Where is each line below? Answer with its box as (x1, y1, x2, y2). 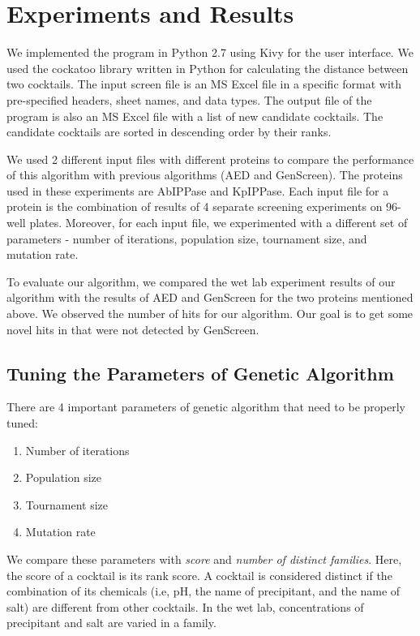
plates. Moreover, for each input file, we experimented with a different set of (29, 214, 408, 231)
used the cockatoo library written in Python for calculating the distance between (6, 59, 409, 76)
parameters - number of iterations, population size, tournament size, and (6, 230, 367, 247)
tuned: (6, 415, 38, 432)
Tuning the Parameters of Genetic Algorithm (6, 360, 394, 385)
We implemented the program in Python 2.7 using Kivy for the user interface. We (6, 44, 414, 61)
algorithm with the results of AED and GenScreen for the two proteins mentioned (6, 289, 414, 306)
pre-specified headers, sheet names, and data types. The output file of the (6, 91, 372, 108)
